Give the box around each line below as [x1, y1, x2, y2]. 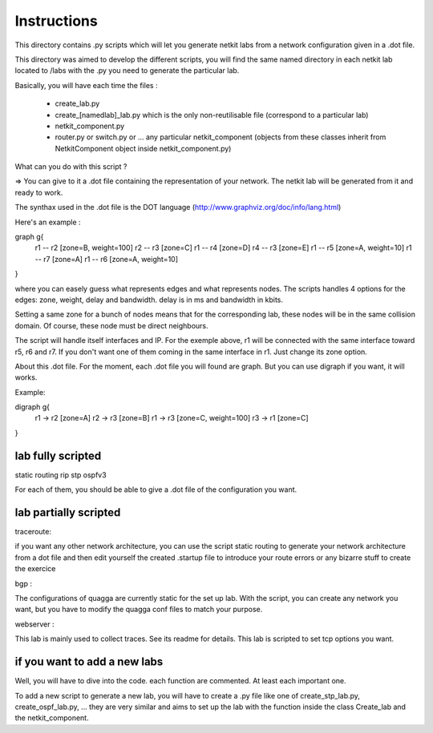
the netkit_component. [14, 713, 89, 723]
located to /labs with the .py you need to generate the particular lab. [14, 66, 240, 75]
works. [14, 373, 38, 382]
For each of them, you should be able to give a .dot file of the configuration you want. [14, 485, 297, 494]
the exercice [14, 564, 56, 574]
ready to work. [14, 187, 63, 197]
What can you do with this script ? [14, 162, 127, 171]
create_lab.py [55, 99, 100, 108]
